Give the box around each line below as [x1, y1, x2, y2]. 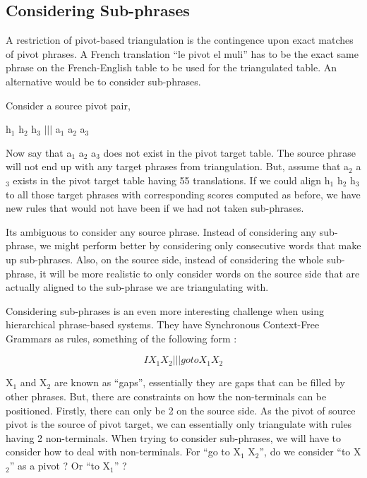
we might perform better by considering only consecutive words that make [40, 238, 361, 253]
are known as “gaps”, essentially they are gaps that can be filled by [54, 375, 345, 390]
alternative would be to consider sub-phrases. [6, 73, 201, 88]
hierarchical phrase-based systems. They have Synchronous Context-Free [6, 317, 320, 332]
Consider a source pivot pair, [6, 97, 131, 112]
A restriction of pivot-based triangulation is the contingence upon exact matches [6, 32, 354, 47]
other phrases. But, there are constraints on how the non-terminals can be [6, 389, 327, 404]
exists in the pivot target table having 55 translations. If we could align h [13, 172, 330, 187]
